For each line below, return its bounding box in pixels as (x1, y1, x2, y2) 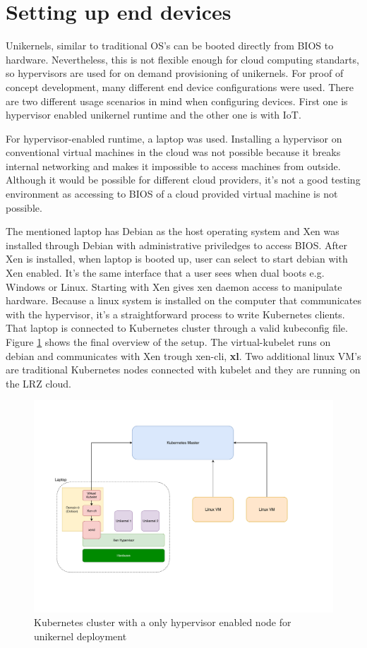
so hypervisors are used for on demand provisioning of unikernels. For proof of (6, 66, 344, 80)
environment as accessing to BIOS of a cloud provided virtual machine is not (6, 186, 338, 201)
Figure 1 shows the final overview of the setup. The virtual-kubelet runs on (6, 335, 331, 349)
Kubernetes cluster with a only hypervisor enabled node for (34, 615, 291, 630)
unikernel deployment (34, 628, 127, 643)
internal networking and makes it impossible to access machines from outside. (6, 158, 341, 173)
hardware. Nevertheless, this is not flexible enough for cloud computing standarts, (6, 52, 359, 66)
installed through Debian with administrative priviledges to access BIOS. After (6, 237, 347, 252)
